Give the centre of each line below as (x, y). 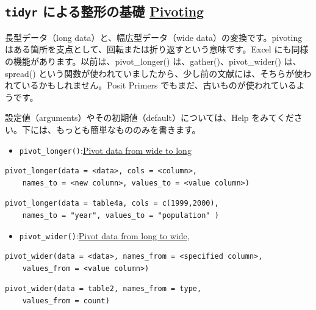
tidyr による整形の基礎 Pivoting (105, 11)
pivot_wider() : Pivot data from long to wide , (104, 235)
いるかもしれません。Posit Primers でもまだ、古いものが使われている (159, 85)
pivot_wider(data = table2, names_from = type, (103, 289)
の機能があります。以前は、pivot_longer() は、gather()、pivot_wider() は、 (153, 61)
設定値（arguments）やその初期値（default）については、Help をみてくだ (149, 117)
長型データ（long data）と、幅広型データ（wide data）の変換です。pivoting (154, 37)
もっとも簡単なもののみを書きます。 (128, 129)
